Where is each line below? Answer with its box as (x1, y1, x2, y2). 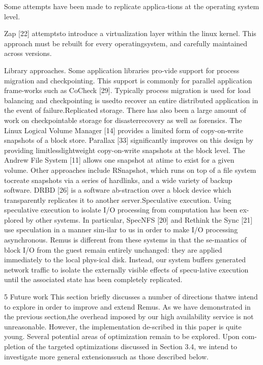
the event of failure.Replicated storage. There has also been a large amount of (4, 105, 246, 115)
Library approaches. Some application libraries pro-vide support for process (4, 65, 240, 75)
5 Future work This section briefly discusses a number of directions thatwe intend (4, 291, 258, 302)
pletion (4, 341, 26, 351)
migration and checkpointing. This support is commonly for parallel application (4, 75, 252, 85)
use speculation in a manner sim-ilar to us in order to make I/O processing (4, 224, 238, 235)
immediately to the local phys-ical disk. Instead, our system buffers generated (4, 254, 246, 265)
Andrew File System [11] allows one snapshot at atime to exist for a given (4, 155, 235, 165)
